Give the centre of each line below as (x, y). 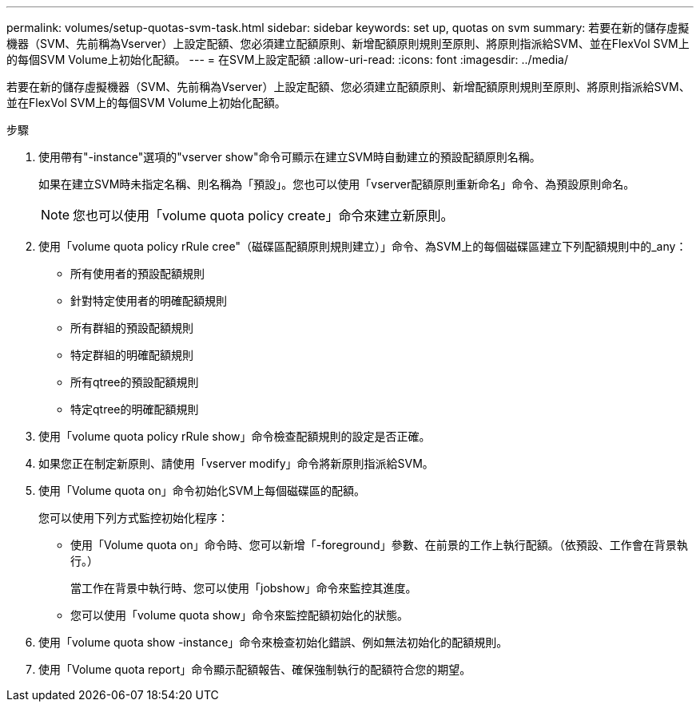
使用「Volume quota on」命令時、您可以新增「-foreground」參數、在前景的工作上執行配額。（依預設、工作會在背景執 (379, 545)
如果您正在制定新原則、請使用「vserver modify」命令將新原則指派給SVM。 (236, 463)
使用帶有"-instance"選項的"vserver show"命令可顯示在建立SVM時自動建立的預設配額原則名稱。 (290, 157)
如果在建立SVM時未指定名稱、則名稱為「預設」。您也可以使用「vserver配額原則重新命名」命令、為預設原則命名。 (337, 184)
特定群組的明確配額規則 (132, 355)
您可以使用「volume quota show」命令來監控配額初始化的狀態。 (239, 615)
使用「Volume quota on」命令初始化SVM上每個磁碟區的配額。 (202, 490)
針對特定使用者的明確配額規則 (149, 301)
